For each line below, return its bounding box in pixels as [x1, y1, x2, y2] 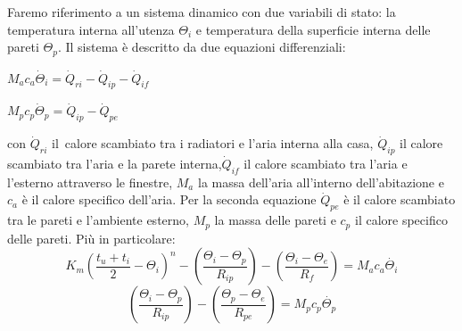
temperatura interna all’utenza [7, 20, 175, 38]
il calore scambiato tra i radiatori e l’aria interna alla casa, [52, 134, 374, 153]
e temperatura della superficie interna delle [195, 20, 431, 38]
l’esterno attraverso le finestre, [7, 172, 173, 191]
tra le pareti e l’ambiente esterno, [7, 211, 189, 229]
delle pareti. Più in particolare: [7, 228, 176, 247]
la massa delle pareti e [214, 211, 336, 229]
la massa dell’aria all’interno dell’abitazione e [197, 172, 444, 191]
